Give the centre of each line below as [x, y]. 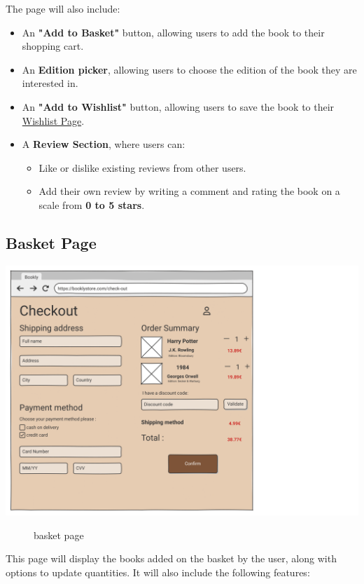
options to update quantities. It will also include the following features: [158, 572]
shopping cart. [53, 46]
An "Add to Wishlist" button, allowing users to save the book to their [178, 106]
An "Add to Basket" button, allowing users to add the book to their [173, 32]
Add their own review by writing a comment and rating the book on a [189, 191]
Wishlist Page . [53, 120]
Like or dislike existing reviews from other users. [142, 167]
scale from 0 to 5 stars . [92, 204]
